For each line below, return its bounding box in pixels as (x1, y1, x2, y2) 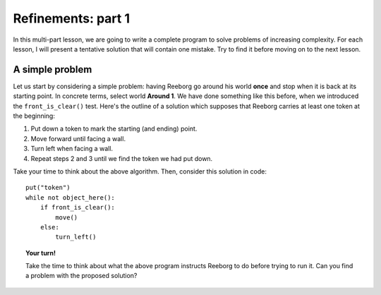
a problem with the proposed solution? (25, 272, 138, 280)
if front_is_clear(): (40, 203, 116, 212)
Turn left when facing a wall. (30, 145, 113, 153)
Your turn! (25, 248, 56, 257)
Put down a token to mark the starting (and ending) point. (30, 124, 198, 133)
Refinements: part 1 (13, 11, 131, 26)
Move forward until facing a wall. (30, 134, 126, 143)
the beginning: (13, 112, 56, 120)
